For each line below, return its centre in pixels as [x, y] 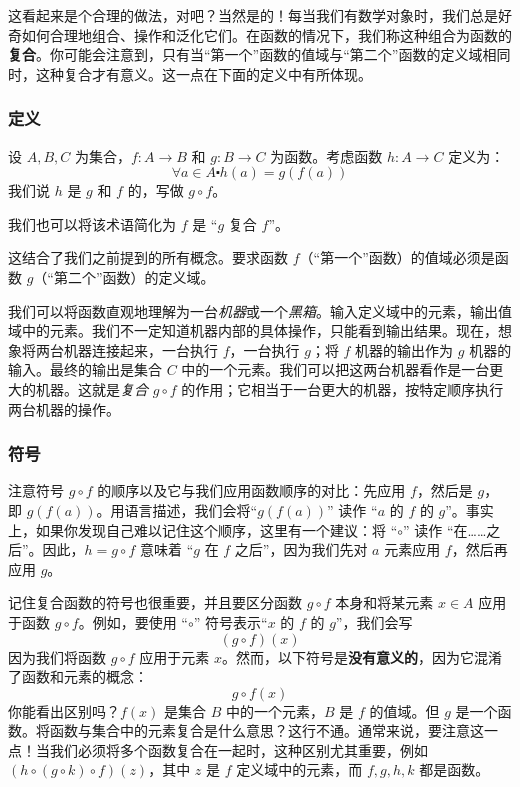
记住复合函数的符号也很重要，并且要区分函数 [155, 602]
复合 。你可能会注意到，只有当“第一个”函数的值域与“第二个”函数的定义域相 [252, 54]
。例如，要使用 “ [133, 621]
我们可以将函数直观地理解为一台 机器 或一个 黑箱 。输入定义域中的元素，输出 [253, 310]
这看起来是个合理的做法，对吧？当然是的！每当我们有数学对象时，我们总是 [253, 15]
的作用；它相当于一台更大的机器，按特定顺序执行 [342, 388]
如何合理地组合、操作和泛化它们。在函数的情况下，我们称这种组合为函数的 [266, 34]
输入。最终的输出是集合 [85, 369]
